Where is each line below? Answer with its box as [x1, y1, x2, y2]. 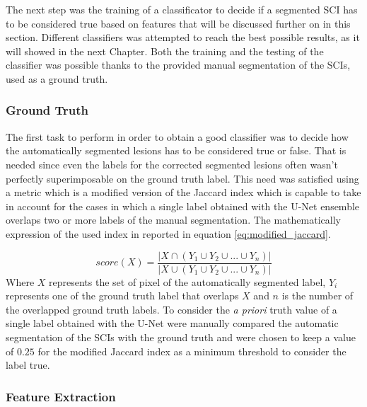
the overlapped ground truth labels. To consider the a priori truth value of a [6, 302, 337, 316]
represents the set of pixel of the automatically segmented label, [49, 274, 326, 289]
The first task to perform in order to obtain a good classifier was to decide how [6, 129, 349, 144]
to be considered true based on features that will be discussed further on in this [6, 16, 351, 30]
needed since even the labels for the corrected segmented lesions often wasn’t [6, 156, 338, 171]
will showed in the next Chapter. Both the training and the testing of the [6, 43, 324, 58]
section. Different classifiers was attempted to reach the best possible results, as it [6, 30, 360, 45]
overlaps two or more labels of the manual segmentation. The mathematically [6, 212, 341, 227]
